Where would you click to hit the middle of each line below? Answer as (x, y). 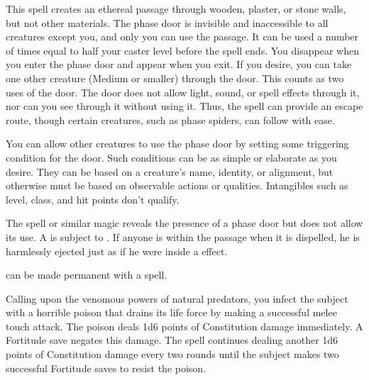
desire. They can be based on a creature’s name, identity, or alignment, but (170, 171)
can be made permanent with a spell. (87, 275)
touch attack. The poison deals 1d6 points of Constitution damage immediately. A (184, 326)
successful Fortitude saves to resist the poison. (106, 368)
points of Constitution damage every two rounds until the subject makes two (172, 354)
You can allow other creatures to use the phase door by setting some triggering (177, 144)
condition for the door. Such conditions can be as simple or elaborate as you (171, 157)
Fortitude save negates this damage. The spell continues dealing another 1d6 (172, 340)
